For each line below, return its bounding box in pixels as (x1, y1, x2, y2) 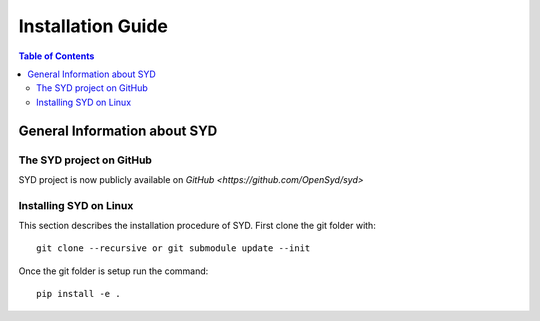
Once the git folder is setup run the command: (18, 265, 209, 277)
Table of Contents (18, 50, 95, 62)
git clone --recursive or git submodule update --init (36, 243, 311, 254)
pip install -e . (36, 288, 121, 300)
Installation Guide (18, 15, 169, 37)
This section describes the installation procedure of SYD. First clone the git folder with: (18, 220, 377, 232)
